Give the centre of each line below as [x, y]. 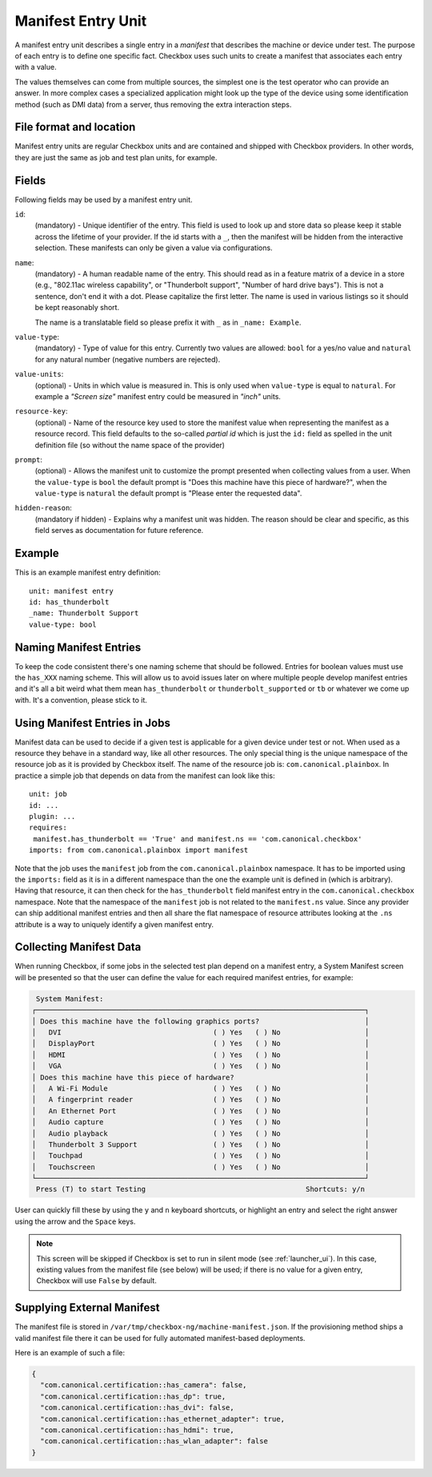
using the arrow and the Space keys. [75, 1221]
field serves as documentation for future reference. [119, 531]
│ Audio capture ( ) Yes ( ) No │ [200, 1122]
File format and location [75, 127]
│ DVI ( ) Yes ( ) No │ [200, 1033]
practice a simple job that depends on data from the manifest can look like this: [145, 775]
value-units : [39, 374]
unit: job [48, 794]
